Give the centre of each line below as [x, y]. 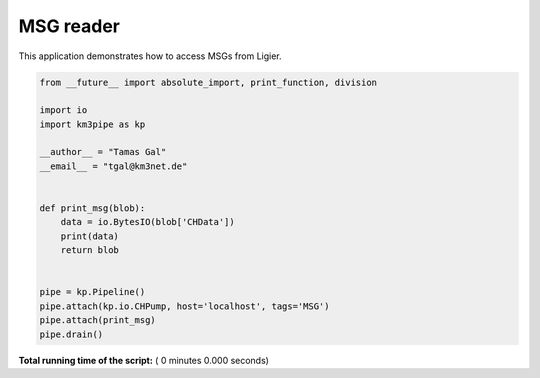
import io [63, 110]
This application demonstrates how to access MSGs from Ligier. [150, 56]
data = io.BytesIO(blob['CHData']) [147, 222]
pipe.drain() [71, 334]
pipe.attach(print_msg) [98, 320]
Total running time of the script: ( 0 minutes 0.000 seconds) [144, 360]
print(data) [90, 236]
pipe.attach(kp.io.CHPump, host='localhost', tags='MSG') [184, 306]
